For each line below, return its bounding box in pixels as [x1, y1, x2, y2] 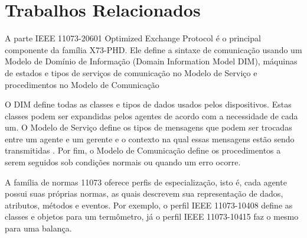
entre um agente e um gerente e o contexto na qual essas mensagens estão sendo [5, 132, 295, 145]
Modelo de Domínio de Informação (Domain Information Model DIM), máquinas [5, 55, 298, 67]
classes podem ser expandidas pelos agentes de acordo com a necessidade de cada [5, 109, 298, 122]
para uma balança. [5, 222, 72, 234]
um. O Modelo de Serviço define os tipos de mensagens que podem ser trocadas [5, 121, 292, 133]
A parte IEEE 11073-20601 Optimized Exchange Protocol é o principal [5, 32, 261, 44]
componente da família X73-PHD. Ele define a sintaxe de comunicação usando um [5, 43, 302, 56]
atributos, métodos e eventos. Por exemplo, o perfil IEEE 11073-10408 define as [5, 198, 293, 211]
